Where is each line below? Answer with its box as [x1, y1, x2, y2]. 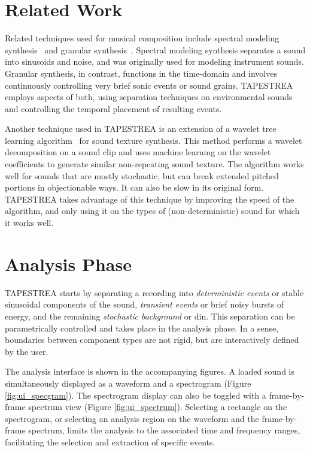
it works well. [5, 216, 54, 229]
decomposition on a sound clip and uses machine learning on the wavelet [5, 146, 271, 158]
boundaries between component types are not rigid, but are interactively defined [5, 333, 299, 346]
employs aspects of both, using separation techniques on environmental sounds [5, 91, 293, 103]
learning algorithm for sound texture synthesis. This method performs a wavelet [5, 134, 302, 146]
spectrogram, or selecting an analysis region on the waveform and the [5, 412, 259, 424]
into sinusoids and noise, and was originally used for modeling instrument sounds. [5, 55, 304, 68]
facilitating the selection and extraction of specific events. [5, 435, 215, 448]
